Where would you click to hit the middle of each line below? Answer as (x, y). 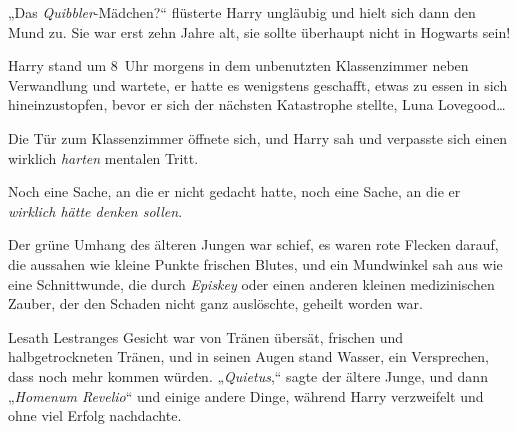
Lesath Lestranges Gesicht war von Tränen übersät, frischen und (206, 336)
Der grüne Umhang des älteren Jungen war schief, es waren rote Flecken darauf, (253, 244)
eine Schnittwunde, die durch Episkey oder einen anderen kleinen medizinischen (251, 283)
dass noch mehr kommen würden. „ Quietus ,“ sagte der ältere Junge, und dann (248, 375)
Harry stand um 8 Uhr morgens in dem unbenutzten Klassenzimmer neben (238, 65)
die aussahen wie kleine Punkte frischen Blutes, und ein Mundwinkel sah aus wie (255, 263)
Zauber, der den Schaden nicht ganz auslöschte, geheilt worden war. (215, 303)
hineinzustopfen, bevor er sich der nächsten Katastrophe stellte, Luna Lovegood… (257, 104)
